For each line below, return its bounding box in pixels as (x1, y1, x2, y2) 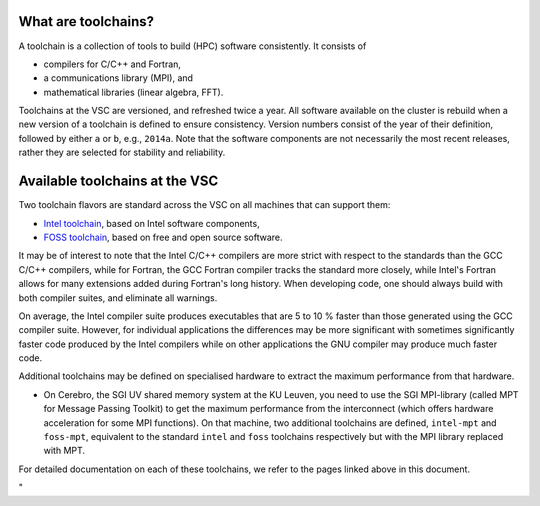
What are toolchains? (18, 13, 155, 30)
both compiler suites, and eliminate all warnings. (18, 291, 218, 304)
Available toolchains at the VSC (18, 173, 219, 190)
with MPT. (43, 445, 85, 457)
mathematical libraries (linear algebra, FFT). (43, 86, 224, 98)
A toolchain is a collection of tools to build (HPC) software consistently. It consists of (18, 40, 367, 52)
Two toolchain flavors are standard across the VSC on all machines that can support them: (18, 199, 391, 211)
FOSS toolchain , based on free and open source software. (43, 231, 283, 243)
